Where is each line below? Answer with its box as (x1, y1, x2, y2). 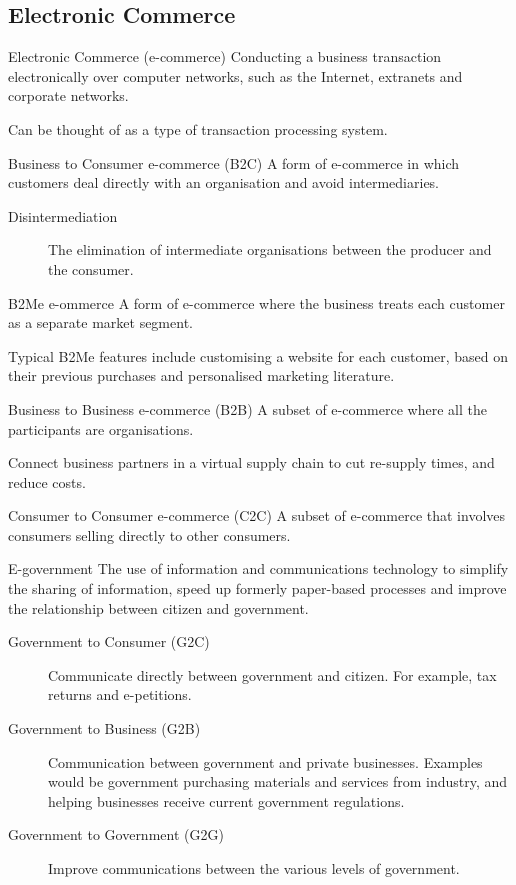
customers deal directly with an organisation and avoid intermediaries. (8, 172, 440, 193)
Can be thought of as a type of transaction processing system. (8, 118, 388, 139)
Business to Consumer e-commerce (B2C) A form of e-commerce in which (8, 152, 460, 173)
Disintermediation (8, 205, 118, 226)
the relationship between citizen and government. (8, 597, 309, 618)
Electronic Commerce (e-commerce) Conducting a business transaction (8, 46, 442, 67)
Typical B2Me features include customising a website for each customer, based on (8, 345, 509, 366)
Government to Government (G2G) (8, 824, 224, 845)
